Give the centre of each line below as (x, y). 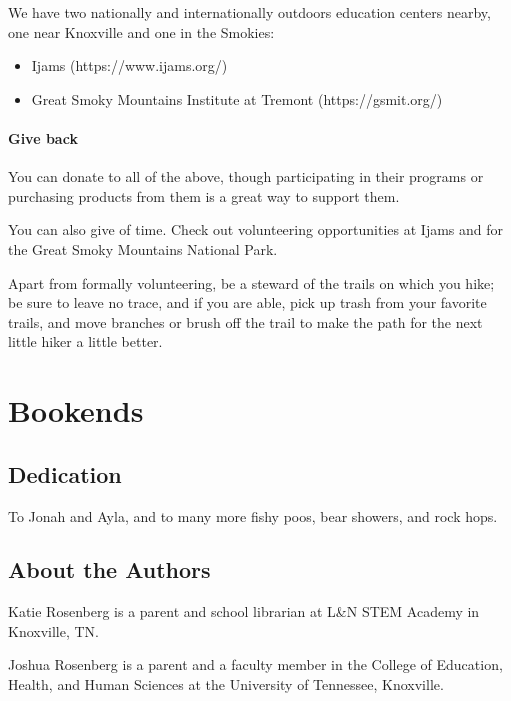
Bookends (76, 410)
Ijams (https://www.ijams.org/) (129, 65)
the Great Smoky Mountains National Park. (143, 248)
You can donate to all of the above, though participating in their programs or (246, 176)
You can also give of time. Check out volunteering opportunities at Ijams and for (256, 229)
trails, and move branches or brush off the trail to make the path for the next (245, 321)
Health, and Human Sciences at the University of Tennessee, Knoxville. (226, 684)
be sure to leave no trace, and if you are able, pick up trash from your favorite (247, 302)
